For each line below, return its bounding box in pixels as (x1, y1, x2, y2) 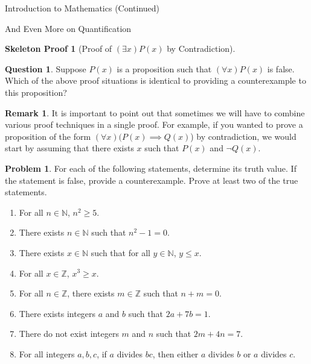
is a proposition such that (117, 62, 212, 75)
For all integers (19, 347, 75, 360)
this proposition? (5, 86, 67, 98)
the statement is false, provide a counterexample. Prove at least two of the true (5, 174, 298, 186)
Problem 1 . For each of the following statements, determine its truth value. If (5, 162, 297, 174)
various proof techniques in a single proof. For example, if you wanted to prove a (5, 118, 303, 131)
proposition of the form (5, 130, 91, 142)
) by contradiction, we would (190, 130, 297, 142)
